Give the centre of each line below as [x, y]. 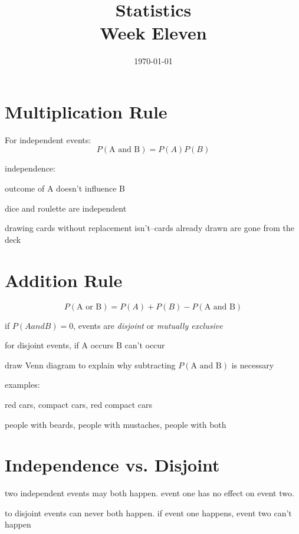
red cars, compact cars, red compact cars [79, 404]
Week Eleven [153, 33]
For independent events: [48, 139]
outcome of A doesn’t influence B [65, 188]
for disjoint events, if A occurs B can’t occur [85, 345]
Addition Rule [64, 280]
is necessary [253, 365]
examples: [22, 385]
